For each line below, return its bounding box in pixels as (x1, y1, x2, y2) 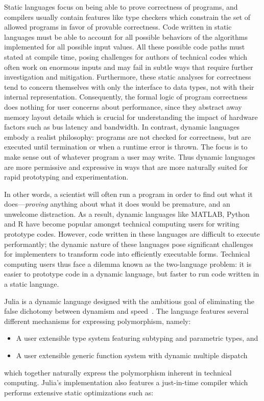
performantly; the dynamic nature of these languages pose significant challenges (4, 238, 253, 249)
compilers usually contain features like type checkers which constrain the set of (4, 11, 251, 22)
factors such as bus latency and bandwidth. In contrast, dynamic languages (4, 121, 240, 132)
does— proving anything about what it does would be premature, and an (4, 198, 230, 209)
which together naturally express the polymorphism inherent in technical (4, 367, 232, 378)
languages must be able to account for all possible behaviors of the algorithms (4, 31, 248, 42)
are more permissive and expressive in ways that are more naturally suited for (4, 161, 248, 172)
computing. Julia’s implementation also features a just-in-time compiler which (4, 377, 248, 388)
